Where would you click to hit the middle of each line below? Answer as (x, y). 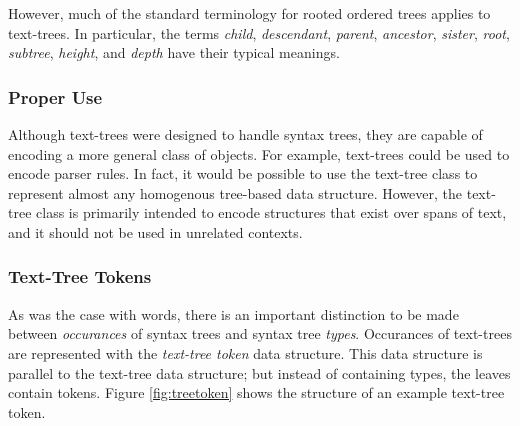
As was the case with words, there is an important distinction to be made (233, 313)
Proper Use (55, 96)
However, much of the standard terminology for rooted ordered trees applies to (249, 13)
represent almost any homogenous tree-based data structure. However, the (235, 192)
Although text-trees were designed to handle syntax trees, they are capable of (245, 134)
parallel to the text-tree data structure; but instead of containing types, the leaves (259, 372)
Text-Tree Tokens (80, 276)
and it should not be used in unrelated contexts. (155, 231)
